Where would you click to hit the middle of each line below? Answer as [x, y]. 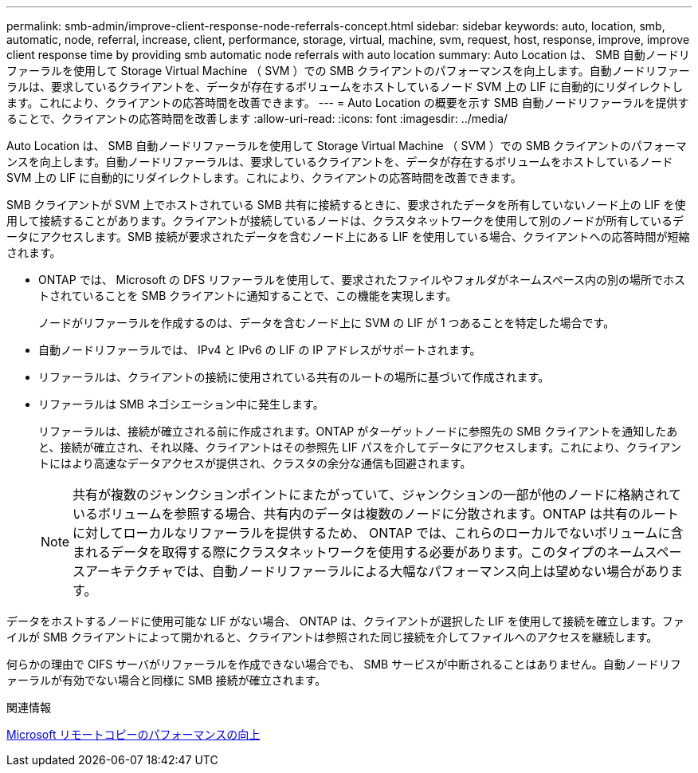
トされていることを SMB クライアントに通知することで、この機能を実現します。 [248, 296]
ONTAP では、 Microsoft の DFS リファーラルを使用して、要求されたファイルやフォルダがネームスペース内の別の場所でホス [362, 280]
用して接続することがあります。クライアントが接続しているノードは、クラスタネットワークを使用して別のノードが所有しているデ [345, 221]
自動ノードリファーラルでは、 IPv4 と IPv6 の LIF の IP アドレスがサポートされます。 [260, 350]
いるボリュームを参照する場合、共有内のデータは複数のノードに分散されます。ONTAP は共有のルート [376, 514]
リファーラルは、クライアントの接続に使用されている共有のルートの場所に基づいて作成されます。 [294, 377]
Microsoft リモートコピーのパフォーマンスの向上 [133, 734]
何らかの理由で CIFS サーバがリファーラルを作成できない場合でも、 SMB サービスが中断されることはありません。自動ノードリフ [344, 664]
